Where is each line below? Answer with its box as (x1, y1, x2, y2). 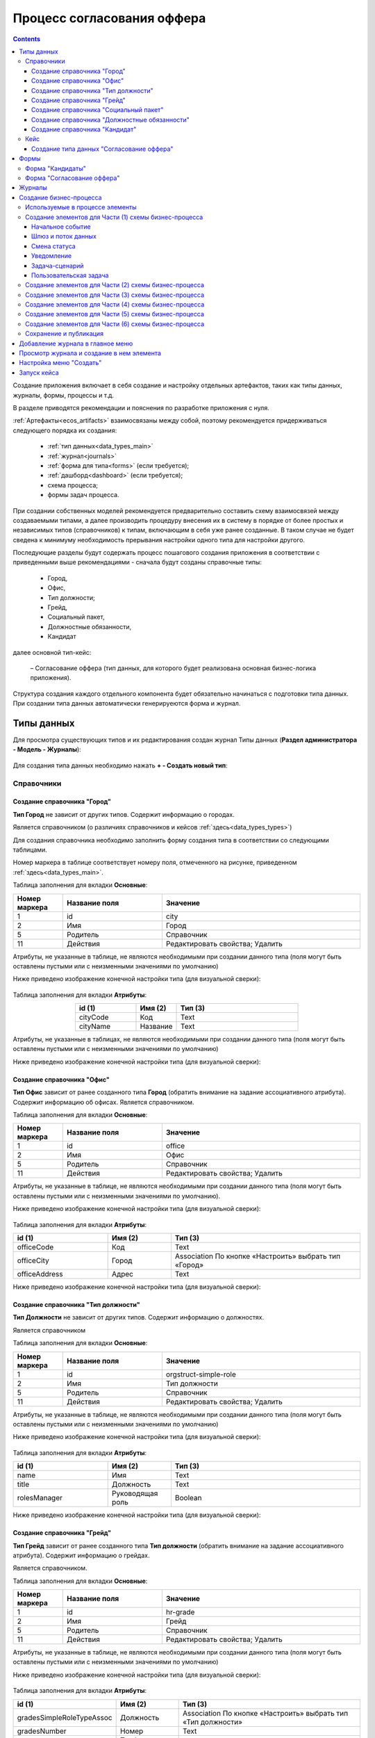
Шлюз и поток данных (31, 232, 97, 241)
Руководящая (111, 1488, 158, 1498)
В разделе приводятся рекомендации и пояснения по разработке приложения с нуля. (12, 404, 270, 412)
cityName (78, 1022, 111, 1032)
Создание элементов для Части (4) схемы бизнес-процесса (25, 300, 205, 309)
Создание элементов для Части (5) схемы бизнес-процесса (25, 310, 204, 318)
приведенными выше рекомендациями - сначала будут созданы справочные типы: (12, 558, 262, 567)
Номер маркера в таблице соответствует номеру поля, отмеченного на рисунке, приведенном (12, 859, 298, 867)
